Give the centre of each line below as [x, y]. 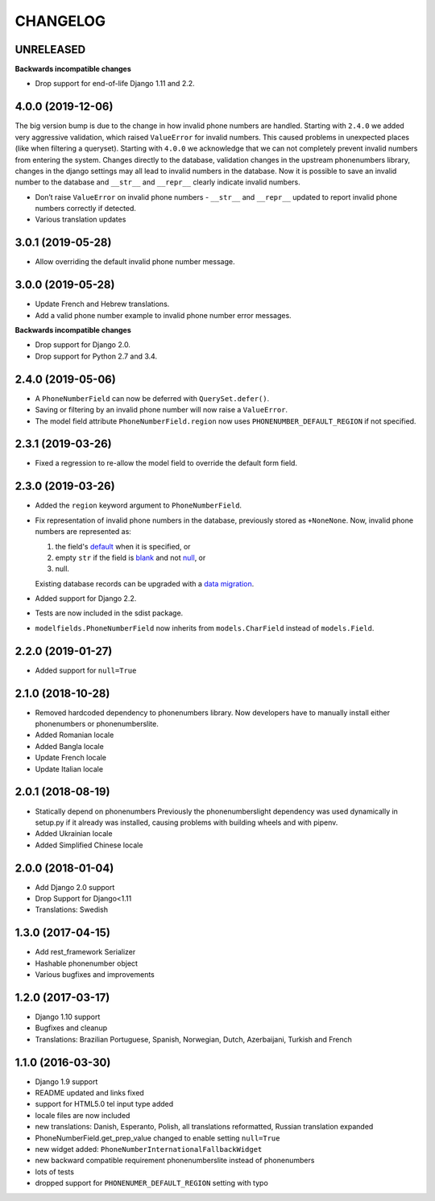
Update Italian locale [69, 768]
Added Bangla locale [69, 746]
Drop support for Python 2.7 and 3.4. [96, 356]
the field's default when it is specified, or [123, 546]
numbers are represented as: [83, 532]
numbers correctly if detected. [86, 209]
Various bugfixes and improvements [95, 975]
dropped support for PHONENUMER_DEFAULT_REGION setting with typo [152, 1183]
